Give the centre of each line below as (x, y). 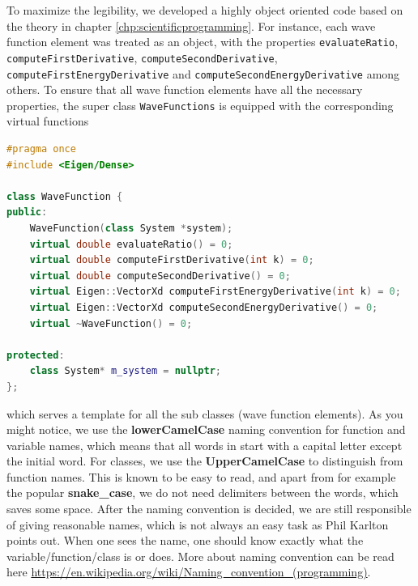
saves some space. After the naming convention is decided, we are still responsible (209, 509)
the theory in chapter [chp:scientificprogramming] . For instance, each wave (191, 25)
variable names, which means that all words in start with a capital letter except (205, 445)
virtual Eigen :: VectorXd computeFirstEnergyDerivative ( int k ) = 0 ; (215, 292)
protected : (36, 355)
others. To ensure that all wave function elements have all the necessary (185, 89)
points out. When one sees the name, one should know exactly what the (185, 540)
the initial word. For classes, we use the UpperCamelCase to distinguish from (205, 461)
